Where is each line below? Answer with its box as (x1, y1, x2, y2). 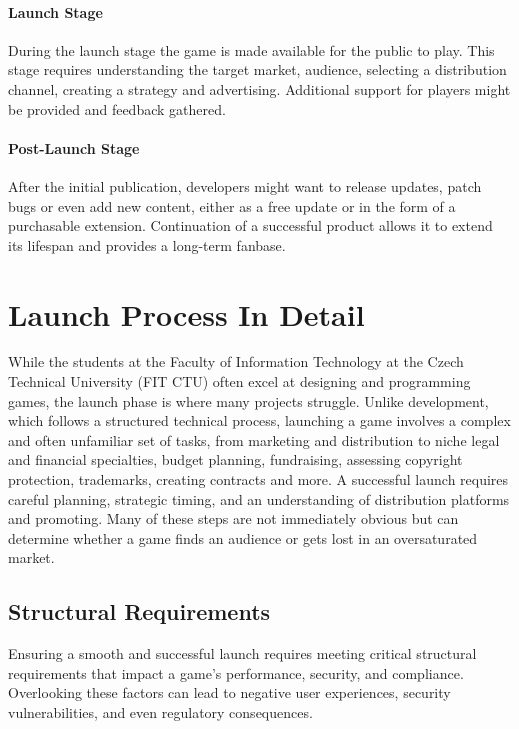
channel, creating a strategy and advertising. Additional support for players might (8, 78, 511, 99)
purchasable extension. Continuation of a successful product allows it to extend (8, 215, 493, 236)
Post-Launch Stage (8, 137, 140, 158)
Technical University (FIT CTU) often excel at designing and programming (8, 371, 471, 392)
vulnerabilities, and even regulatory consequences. (8, 701, 313, 722)
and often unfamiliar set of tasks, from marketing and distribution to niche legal (8, 429, 500, 450)
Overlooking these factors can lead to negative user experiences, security (8, 682, 451, 703)
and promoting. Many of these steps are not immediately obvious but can (8, 508, 459, 529)
